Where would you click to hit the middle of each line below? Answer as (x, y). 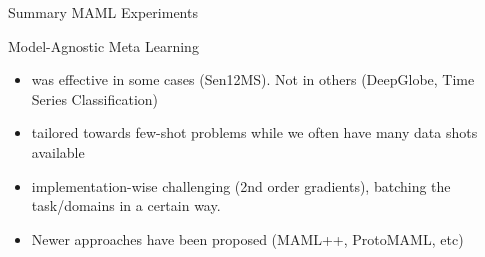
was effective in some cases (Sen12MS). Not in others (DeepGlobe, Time (253, 79)
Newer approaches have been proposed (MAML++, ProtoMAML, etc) (247, 238)
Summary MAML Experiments (103, 12)
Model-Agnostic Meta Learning (103, 45)
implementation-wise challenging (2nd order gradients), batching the (241, 185)
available (58, 151)
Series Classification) (95, 98)
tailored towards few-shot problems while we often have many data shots (254, 132)
